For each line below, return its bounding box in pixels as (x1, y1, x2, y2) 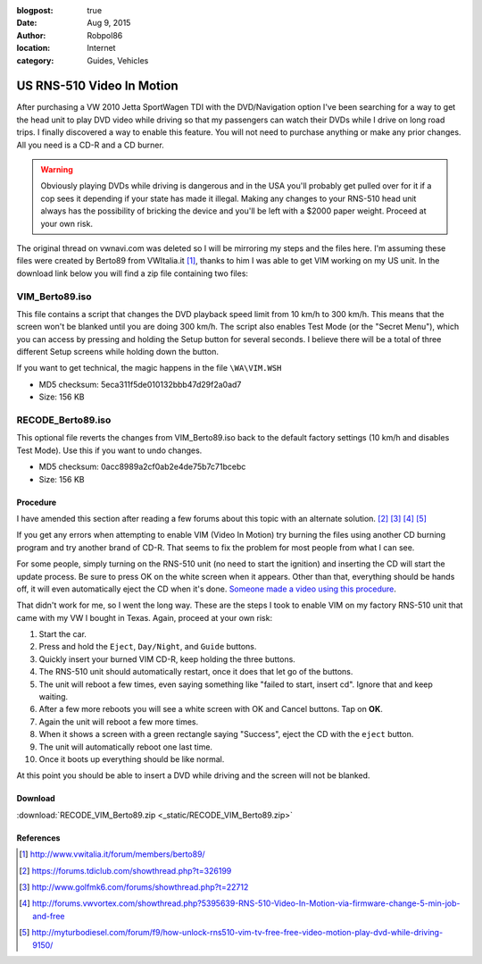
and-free (32, 910, 65, 921)
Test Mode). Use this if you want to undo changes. (16, 445, 203, 456)
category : (16, 54, 54, 66)
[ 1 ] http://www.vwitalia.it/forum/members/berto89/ (19, 849, 205, 859)
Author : (16, 29, 46, 40)
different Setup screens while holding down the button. (16, 347, 219, 357)
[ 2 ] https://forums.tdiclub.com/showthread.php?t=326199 (19, 865, 232, 876)
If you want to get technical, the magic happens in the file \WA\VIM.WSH (16, 363, 282, 373)
